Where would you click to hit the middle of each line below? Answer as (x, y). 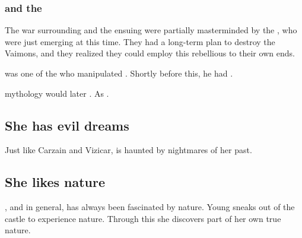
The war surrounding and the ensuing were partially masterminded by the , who (151, 30)
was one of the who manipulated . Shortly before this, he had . (119, 73)
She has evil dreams (67, 125)
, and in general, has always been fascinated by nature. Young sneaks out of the (150, 207)
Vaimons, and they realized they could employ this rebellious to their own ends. (150, 53)
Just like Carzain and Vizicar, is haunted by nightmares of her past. (128, 150)
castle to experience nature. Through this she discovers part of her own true (143, 218)
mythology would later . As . (57, 93)
